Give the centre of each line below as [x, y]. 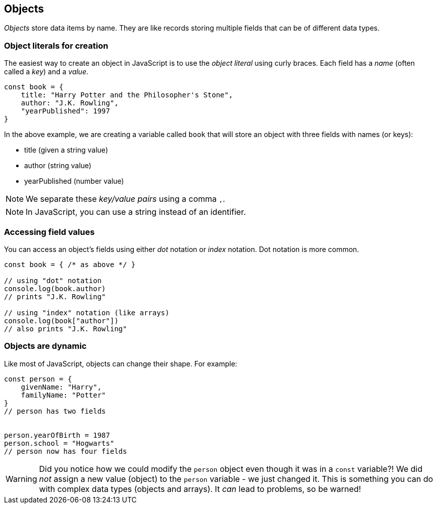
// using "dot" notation [53, 280]
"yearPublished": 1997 [65, 111]
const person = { [38, 379]
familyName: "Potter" [63, 395]
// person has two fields [55, 411]
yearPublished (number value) [74, 181]
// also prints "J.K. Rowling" [66, 329]
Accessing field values [50, 232]
